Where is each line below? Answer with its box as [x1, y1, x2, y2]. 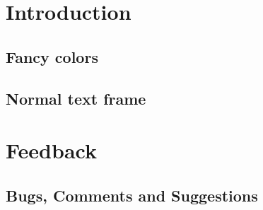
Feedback [6, 136, 97, 165]
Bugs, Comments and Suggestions [6, 184, 258, 206]
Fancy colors [6, 45, 98, 67]
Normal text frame [6, 87, 146, 109]
